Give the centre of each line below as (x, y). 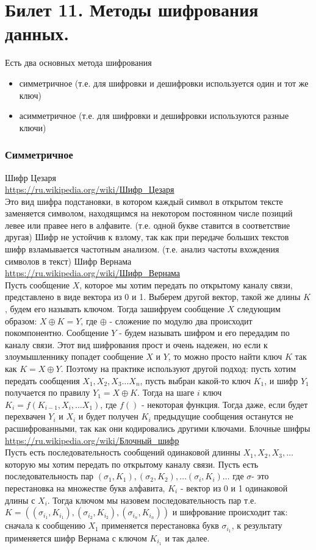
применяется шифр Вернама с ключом (76, 537)
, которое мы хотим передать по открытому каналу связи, (186, 284)
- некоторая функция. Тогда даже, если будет (224, 404)
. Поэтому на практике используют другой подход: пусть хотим (178, 368)
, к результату (257, 525)
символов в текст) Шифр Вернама (68, 261)
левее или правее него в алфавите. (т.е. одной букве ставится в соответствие (148, 225)
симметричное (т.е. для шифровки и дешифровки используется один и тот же (164, 83)
